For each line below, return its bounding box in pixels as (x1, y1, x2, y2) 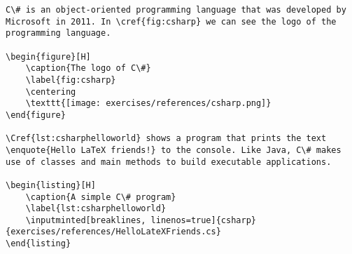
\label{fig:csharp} (25, 74, 116, 85)
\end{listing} (6, 239, 71, 249)
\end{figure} (6, 109, 66, 120)
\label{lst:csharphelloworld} (25, 203, 167, 214)
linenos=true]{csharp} (150, 215, 256, 225)
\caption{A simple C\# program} (25, 192, 176, 202)
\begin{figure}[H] (6, 51, 91, 62)
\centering (25, 86, 76, 97)
